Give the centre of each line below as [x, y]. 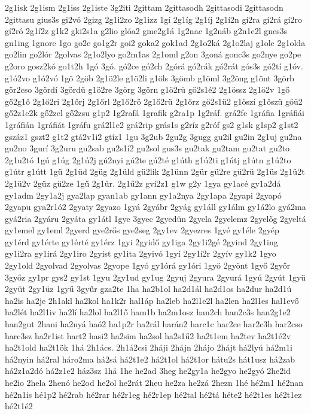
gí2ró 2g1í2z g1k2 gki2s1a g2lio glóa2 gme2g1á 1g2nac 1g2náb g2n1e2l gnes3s [146, 31]
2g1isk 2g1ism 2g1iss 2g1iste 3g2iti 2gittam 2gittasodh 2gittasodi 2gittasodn [144, 7]
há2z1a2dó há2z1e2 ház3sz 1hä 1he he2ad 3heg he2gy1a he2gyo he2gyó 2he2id [148, 371]
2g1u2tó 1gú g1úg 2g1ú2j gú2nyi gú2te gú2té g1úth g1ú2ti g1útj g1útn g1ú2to [148, 159]
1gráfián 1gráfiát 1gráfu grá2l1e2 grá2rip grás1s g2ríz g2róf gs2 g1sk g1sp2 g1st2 [152, 124]
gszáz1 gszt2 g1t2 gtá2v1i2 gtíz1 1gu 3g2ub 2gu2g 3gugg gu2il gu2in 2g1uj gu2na [153, 136]
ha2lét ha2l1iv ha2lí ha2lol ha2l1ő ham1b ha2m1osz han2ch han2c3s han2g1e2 [148, 312]
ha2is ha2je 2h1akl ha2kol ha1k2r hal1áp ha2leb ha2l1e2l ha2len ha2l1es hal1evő [152, 300]
